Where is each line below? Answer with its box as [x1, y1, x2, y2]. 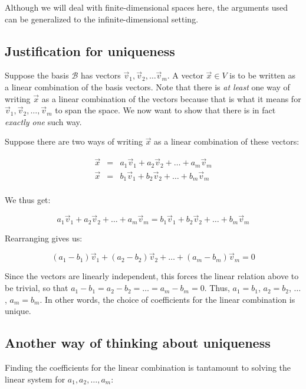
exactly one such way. [5, 115, 82, 128]
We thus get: [5, 194, 51, 206]
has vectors [80, 69, 121, 81]
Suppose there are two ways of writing [5, 135, 143, 148]
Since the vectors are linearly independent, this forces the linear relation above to [5, 270, 299, 282]
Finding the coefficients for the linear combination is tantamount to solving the [5, 361, 291, 374]
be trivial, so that [5, 282, 68, 294]
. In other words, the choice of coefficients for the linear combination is [40, 293, 295, 305]
